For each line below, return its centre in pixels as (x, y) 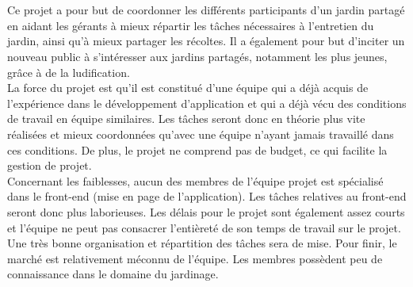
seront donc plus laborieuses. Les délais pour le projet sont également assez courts (206, 211)
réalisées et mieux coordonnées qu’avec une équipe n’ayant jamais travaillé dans (201, 134)
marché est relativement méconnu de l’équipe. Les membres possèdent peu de (195, 258)
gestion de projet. (50, 165)
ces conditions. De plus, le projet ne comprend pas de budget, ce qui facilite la (197, 149)
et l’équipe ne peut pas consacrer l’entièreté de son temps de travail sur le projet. (204, 227)
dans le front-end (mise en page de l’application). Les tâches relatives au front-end (207, 196)
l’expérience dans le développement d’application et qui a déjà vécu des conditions (207, 103)
